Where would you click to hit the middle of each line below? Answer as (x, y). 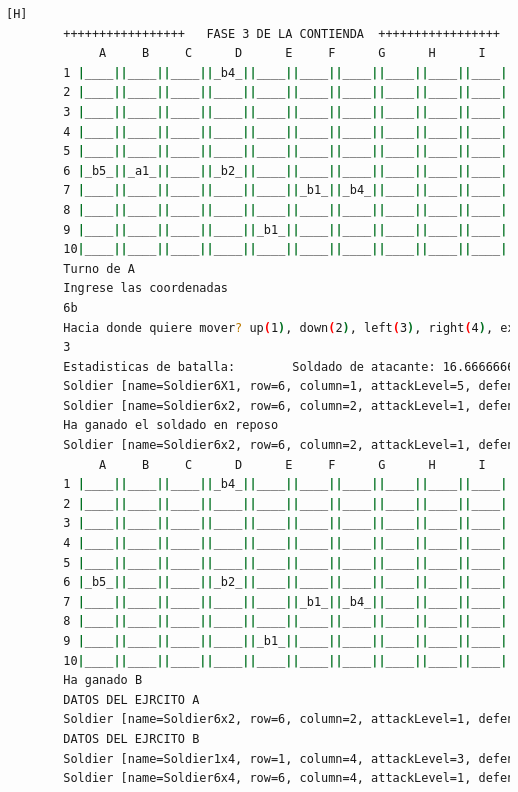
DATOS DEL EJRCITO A (131, 699)
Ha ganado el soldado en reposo (171, 425)
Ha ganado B (103, 680)
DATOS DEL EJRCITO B (131, 738)
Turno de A (99, 268)
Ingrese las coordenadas (145, 288)
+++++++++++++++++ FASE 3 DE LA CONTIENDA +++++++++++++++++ (281, 33)
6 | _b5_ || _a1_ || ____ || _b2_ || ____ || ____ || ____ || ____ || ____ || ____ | (285, 170)
